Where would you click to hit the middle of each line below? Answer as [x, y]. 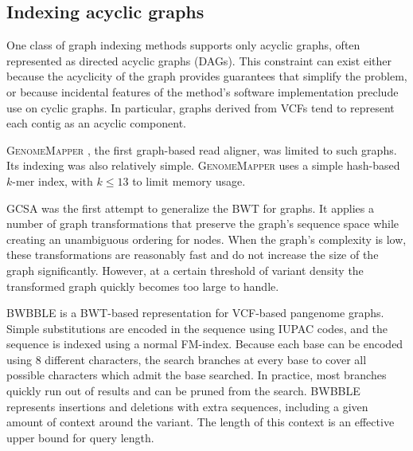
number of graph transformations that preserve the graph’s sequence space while [203, 224]
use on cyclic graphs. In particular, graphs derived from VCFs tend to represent [201, 107]
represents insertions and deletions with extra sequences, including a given [187, 406]
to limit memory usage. [189, 180]
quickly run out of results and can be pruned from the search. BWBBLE [183, 391]
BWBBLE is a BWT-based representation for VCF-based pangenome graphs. [195, 313]
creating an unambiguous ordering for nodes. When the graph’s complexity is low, [206, 239]
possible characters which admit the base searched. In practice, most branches [197, 375]
